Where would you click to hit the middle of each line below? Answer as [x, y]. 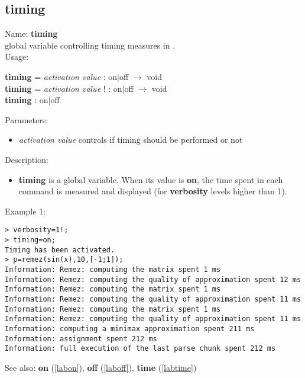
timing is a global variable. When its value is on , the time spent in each [151, 179]
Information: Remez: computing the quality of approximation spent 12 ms [153, 279]
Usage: [17, 57]
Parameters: [27, 119]
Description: [27, 159]
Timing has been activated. [60, 250]
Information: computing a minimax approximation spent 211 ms [130, 329]
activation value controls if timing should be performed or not [131, 140]
